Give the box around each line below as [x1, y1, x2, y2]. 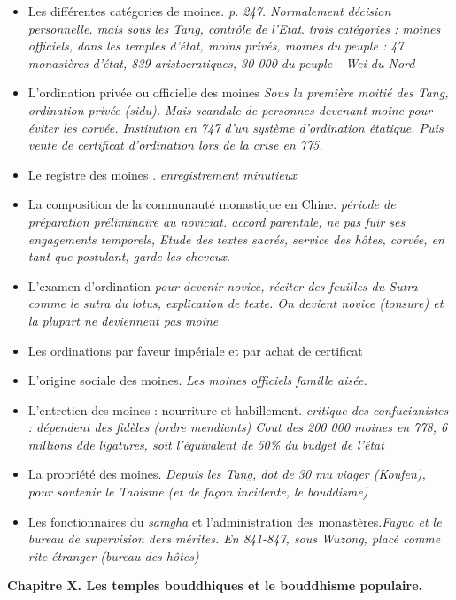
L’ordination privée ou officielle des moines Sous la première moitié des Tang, [27, 83, 449, 102]
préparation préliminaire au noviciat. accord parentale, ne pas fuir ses [27, 212, 406, 230]
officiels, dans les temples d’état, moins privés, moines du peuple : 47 [27, 36, 404, 55]
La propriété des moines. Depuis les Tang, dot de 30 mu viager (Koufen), [27, 465, 426, 483]
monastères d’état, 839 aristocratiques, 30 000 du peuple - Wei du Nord [27, 53, 415, 72]
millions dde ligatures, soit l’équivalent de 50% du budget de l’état [27, 435, 384, 453]
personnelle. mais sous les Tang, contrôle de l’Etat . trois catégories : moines [27, 19, 441, 37]
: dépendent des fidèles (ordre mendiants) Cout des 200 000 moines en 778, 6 [27, 418, 448, 436]
